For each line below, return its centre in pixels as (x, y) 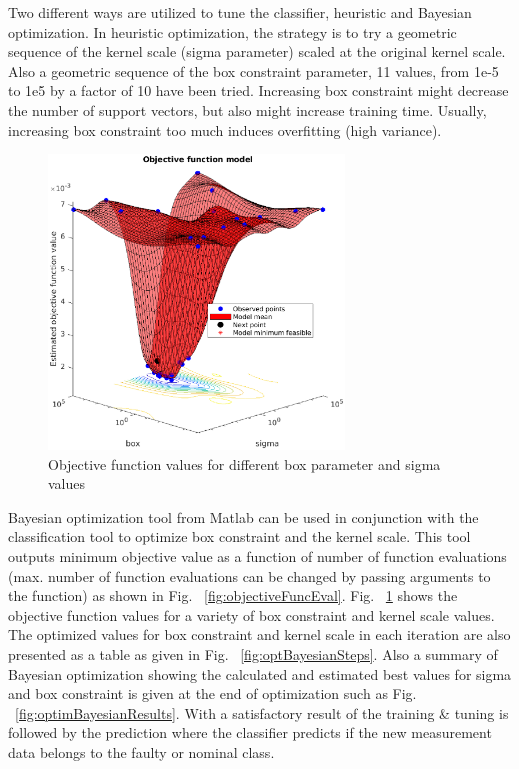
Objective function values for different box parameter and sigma (244, 463)
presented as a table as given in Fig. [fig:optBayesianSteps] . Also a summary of (253, 654)
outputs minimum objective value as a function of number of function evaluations (257, 556)
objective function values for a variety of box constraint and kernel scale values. (251, 614)
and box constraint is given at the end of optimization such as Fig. (212, 693)
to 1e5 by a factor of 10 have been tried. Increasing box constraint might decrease (258, 90)
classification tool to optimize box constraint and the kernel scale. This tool (239, 536)
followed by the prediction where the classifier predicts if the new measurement (250, 732)
